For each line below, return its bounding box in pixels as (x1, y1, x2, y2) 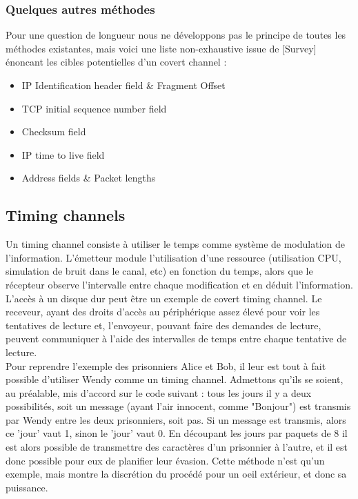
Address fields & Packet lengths (21, 170, 156, 185)
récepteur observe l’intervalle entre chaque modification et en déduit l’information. (6, 277, 353, 291)
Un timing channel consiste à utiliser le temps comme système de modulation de (6, 237, 345, 251)
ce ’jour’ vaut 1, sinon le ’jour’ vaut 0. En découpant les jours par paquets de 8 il (6, 426, 348, 440)
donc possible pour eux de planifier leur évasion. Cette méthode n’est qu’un (6, 453, 325, 467)
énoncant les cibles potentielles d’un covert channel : (6, 55, 227, 69)
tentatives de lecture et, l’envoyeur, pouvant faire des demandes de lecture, (6, 317, 321, 332)
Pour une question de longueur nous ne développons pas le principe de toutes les (6, 28, 346, 42)
